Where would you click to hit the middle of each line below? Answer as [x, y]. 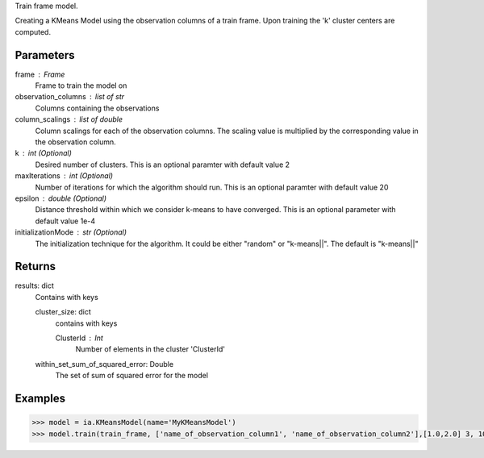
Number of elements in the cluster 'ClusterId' [150, 349]
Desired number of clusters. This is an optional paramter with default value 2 [163, 164]
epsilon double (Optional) [61, 198]
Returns [35, 266]
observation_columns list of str [70, 97]
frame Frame [40, 74]
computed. [33, 31]
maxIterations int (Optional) [64, 176]
